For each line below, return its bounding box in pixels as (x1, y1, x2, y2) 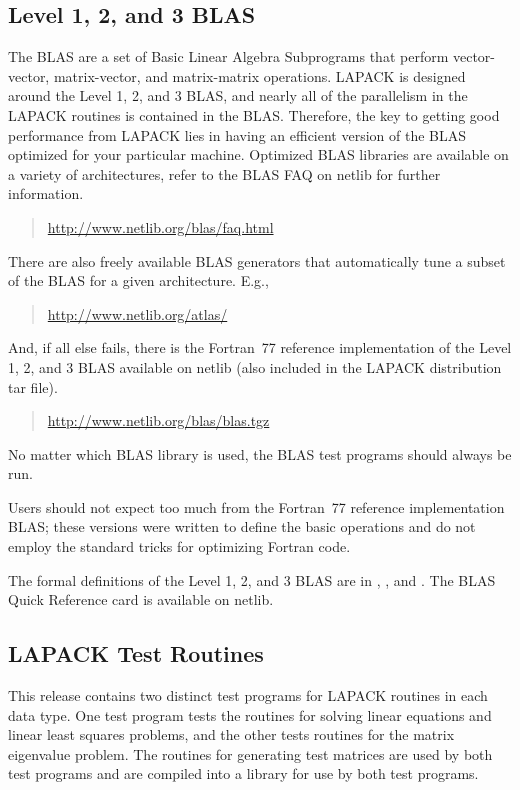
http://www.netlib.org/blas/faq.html (47, 216, 274, 237)
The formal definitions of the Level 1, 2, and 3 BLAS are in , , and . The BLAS (8, 569, 496, 590)
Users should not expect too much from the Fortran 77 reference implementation (8, 496, 505, 517)
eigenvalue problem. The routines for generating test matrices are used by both (8, 743, 493, 764)
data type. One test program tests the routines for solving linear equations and (8, 704, 492, 725)
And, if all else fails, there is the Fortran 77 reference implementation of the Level (8, 337, 512, 358)
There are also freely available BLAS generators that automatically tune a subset (8, 250, 506, 271)
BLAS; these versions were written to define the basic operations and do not (8, 516, 476, 537)
